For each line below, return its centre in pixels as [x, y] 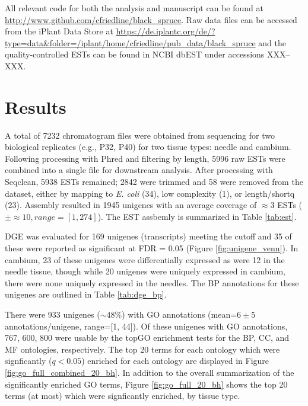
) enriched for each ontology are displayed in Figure [175, 361]
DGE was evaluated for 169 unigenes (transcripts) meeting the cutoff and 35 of [148, 236]
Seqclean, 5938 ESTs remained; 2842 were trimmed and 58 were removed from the [154, 182]
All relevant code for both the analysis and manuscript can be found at [134, 8]
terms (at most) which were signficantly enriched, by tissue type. [123, 396]
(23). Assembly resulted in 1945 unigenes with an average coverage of [131, 205]
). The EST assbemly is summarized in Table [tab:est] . [197, 216]
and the [272, 42]
